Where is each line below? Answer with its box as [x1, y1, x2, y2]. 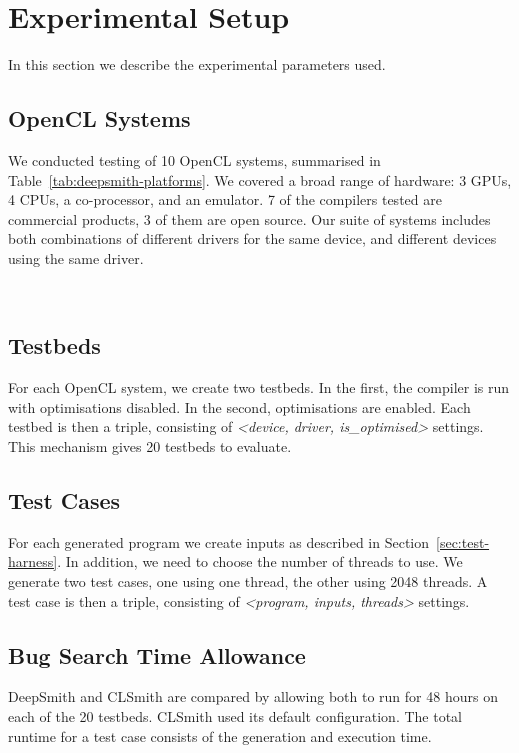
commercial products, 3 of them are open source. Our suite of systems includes [8, 208, 491, 229]
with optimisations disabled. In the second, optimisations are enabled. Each [8, 396, 471, 417]
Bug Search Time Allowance [8, 639, 306, 670]
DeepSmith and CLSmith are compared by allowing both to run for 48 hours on [8, 686, 498, 707]
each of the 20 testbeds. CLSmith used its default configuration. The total [8, 706, 462, 727]
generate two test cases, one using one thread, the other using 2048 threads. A [8, 571, 488, 592]
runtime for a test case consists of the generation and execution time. [8, 725, 432, 746]
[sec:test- [436, 531, 490, 552]
